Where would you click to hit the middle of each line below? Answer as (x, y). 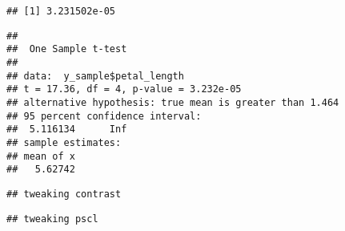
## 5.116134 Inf (67, 130)
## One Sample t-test (67, 49)
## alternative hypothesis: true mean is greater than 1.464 (173, 102)
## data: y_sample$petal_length (95, 76)
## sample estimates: (64, 142)
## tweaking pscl (52, 219)
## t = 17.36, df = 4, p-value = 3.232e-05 (124, 89)
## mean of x (41, 156)
